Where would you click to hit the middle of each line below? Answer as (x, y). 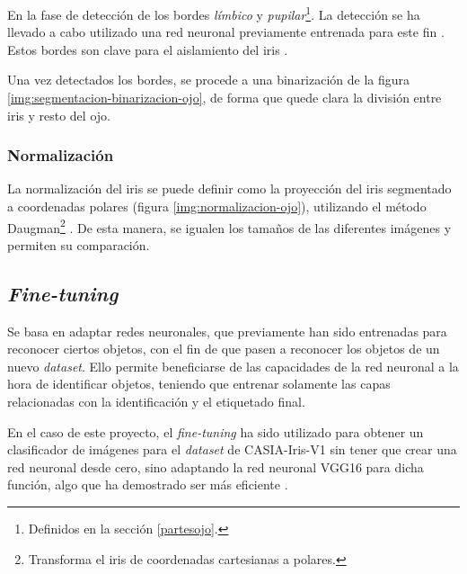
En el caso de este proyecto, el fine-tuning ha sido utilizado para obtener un (216, 431)
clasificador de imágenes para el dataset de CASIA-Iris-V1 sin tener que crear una (232, 449)
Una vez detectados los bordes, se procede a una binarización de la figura (209, 80)
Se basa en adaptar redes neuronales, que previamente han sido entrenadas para (227, 331)
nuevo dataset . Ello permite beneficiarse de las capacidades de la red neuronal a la (233, 366)
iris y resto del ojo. (59, 115)
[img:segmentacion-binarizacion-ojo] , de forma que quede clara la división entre (225, 98)
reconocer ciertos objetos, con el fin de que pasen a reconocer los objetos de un (224, 349)
